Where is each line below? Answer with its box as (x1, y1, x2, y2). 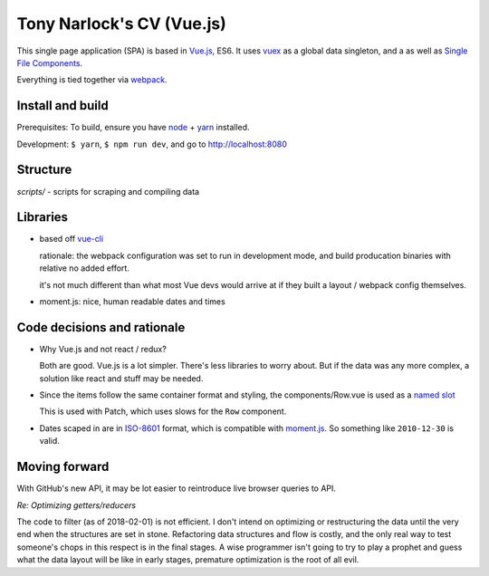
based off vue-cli (39, 234, 104, 245)
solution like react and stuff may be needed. (39, 372, 204, 384)
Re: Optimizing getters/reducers (16, 499, 136, 511)
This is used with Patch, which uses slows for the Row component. (39, 406, 287, 417)
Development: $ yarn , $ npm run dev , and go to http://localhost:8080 (16, 139, 287, 149)
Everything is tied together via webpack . (16, 74, 168, 85)
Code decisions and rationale (16, 320, 186, 335)
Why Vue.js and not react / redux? (39, 343, 167, 354)
